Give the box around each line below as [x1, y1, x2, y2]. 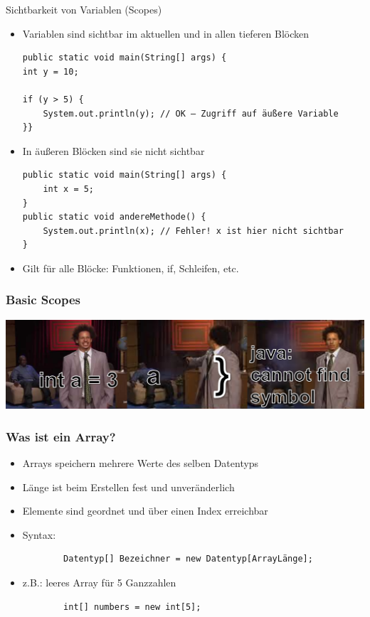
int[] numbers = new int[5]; [63, 601, 201, 612]
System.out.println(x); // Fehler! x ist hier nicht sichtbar [43, 225, 344, 236]
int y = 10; [22, 66, 79, 77]
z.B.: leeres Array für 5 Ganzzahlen [22, 575, 176, 589]
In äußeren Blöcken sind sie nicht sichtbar [22, 143, 205, 158]
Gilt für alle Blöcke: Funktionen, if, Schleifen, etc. [22, 260, 239, 275]
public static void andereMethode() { [22, 212, 206, 222]
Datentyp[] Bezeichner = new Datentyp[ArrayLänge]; [63, 554, 313, 564]
